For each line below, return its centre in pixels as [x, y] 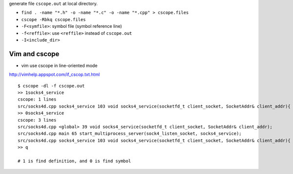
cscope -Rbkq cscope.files [53, 19]
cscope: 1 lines [37, 99]
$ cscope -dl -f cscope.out [51, 86]
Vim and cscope [34, 54]
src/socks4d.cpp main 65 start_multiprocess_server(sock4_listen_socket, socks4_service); [130, 134]
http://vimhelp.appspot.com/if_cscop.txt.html [54, 75]
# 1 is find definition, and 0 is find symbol [74, 161]
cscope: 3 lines [37, 120]
